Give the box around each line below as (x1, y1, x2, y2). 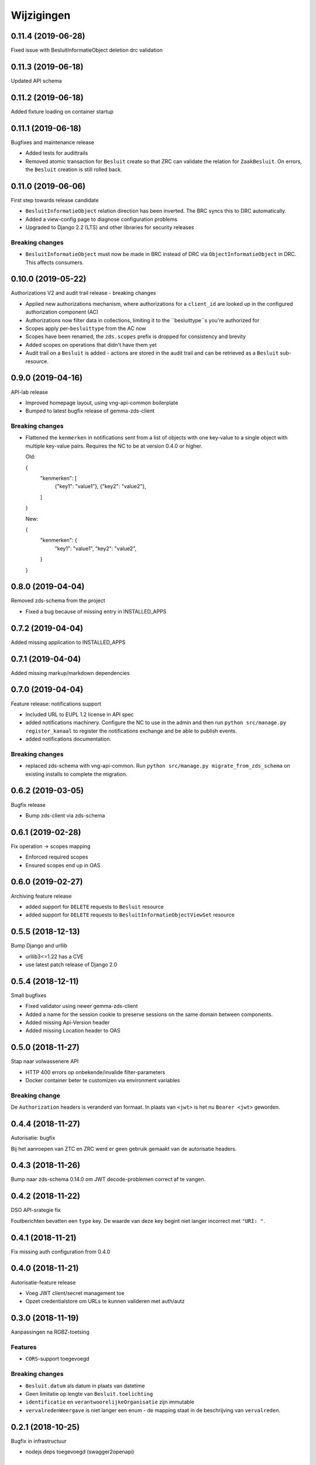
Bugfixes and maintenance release (11, 138, 95, 146)
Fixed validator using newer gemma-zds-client (25, 1003, 138, 1010)
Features (11, 1343, 37, 1351)
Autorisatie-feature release (11, 1279, 76, 1286)
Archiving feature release (11, 892, 72, 900)
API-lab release (11, 389, 48, 396)
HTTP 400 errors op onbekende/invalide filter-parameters (25, 1068, 166, 1075)
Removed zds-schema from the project (11, 597, 105, 604)
